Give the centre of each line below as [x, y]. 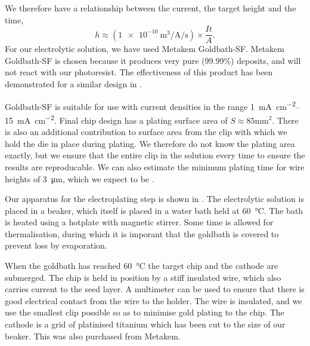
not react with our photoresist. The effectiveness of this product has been [139, 72]
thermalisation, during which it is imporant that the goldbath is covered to [142, 233]
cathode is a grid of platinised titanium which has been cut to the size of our [145, 324]
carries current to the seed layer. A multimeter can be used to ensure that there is [155, 289]
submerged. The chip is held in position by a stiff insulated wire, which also [143, 277]
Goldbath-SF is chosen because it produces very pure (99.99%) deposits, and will [153, 60]
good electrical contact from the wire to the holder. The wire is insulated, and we [154, 300]
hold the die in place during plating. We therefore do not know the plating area [150, 143]
